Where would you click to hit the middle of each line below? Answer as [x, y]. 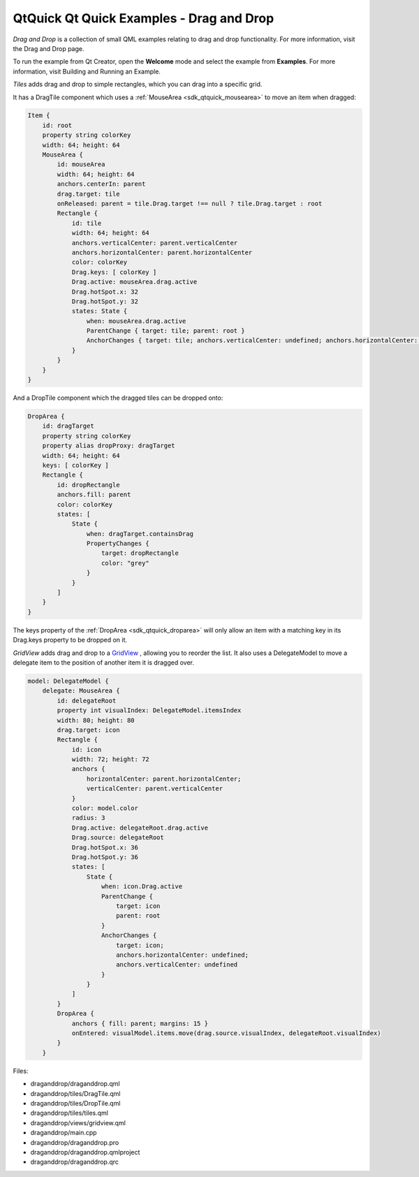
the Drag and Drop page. [49, 48]
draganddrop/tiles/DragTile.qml [75, 1093]
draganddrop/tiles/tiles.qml [69, 1113]
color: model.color [105, 808]
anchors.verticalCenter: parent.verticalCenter [155, 243]
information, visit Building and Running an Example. [87, 71]
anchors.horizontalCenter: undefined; [182, 955]
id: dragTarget [68, 426]
